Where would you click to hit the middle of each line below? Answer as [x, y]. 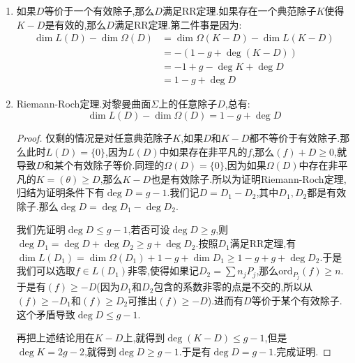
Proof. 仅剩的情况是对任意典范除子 [95, 137]
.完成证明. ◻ [302, 351]
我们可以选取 [46, 271]
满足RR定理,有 [263, 243]
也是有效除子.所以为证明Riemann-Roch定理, [249, 178]
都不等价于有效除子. [295, 137]
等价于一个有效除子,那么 [99, 10]
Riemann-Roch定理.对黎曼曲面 [84, 104]
